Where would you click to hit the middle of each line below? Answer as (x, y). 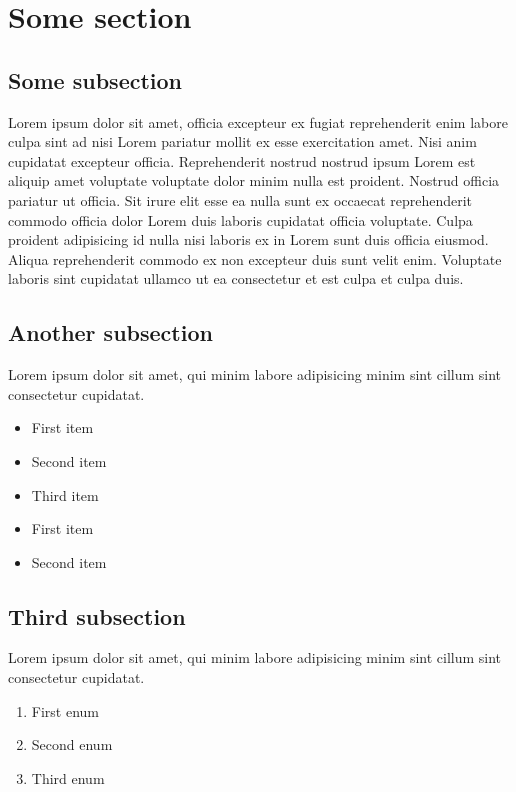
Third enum (68, 777)
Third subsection (97, 615)
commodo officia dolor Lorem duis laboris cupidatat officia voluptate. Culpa (240, 219)
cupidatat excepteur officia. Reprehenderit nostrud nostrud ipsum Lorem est (242, 160)
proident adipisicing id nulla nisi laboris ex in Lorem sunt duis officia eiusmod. (248, 239)
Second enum (72, 744)
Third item (65, 494)
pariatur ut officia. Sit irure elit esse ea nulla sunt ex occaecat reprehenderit (240, 199)
